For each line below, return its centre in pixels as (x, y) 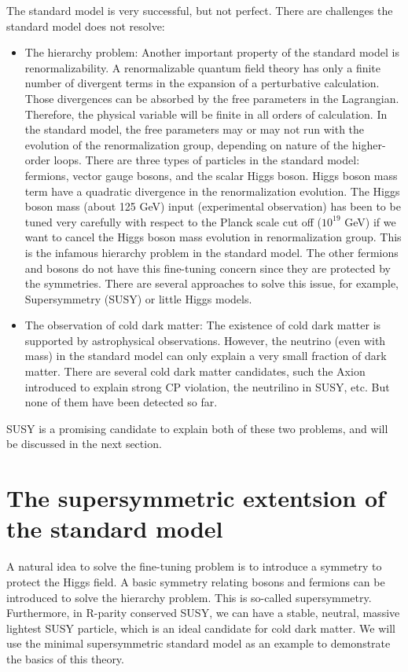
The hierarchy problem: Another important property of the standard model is (212, 52)
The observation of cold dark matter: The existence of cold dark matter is (203, 325)
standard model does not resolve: (86, 26)
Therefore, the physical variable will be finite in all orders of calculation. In (206, 114)
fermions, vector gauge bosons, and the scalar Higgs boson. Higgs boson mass (211, 175)
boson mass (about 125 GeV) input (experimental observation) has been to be (213, 206)
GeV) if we (370, 221)
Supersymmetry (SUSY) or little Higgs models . (138, 298)
